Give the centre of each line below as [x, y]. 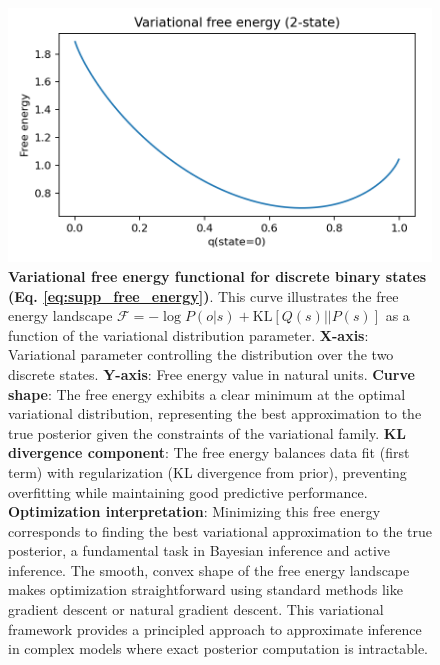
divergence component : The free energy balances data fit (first [209, 452]
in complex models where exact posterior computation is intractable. [218, 648]
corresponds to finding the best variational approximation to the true [220, 530]
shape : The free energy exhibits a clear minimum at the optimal [207, 393]
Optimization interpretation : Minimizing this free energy [194, 511]
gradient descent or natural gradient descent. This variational [196, 609]
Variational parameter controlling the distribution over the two [201, 354]
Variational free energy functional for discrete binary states [217, 275]
